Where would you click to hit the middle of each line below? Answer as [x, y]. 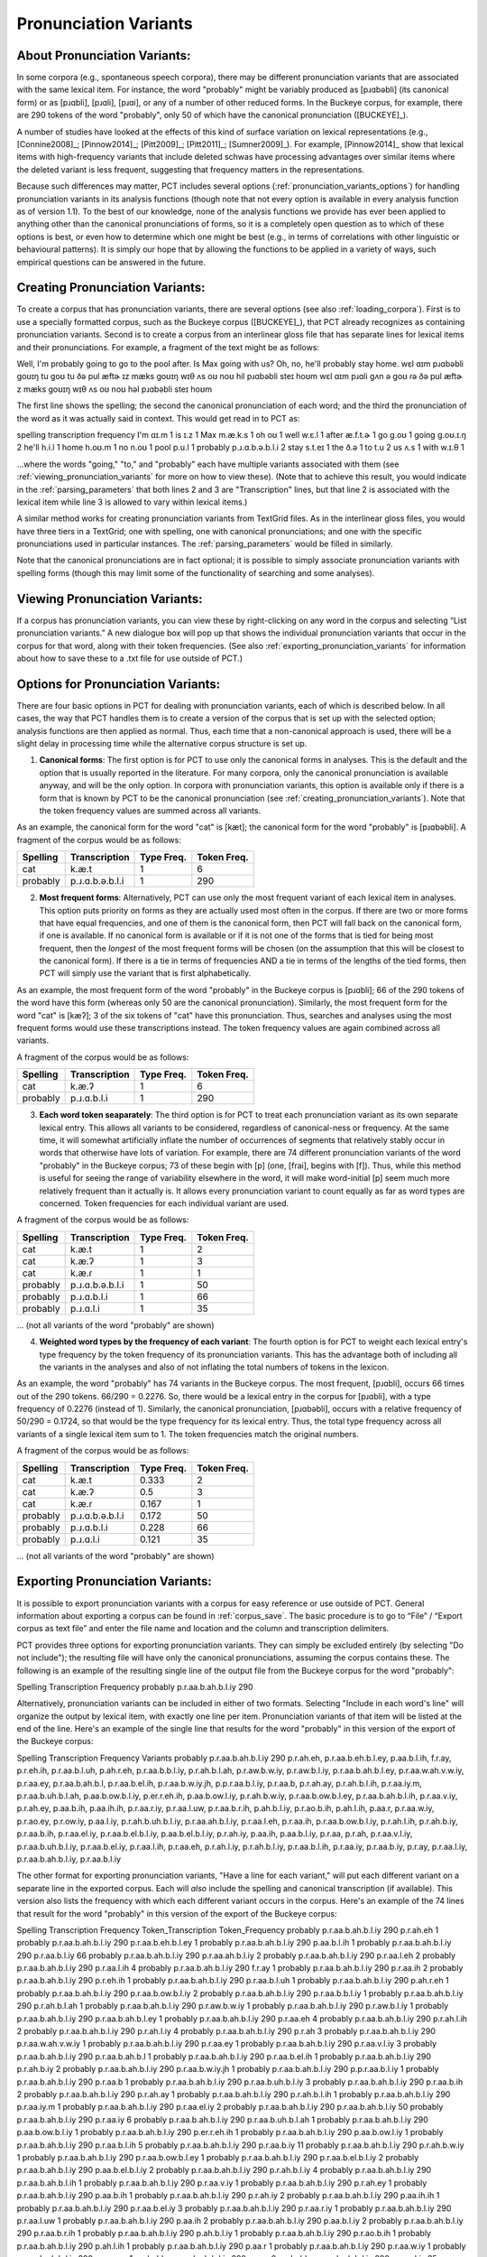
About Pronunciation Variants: [104, 56]
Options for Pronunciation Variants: [119, 684]
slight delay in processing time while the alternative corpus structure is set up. [162, 744]
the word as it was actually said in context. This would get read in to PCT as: [158, 418]
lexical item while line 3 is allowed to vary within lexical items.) [132, 502]
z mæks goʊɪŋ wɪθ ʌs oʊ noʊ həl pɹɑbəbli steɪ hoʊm [115, 389]
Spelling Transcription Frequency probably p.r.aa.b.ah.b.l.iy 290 [135, 1686]
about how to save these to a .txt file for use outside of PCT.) [130, 658]
